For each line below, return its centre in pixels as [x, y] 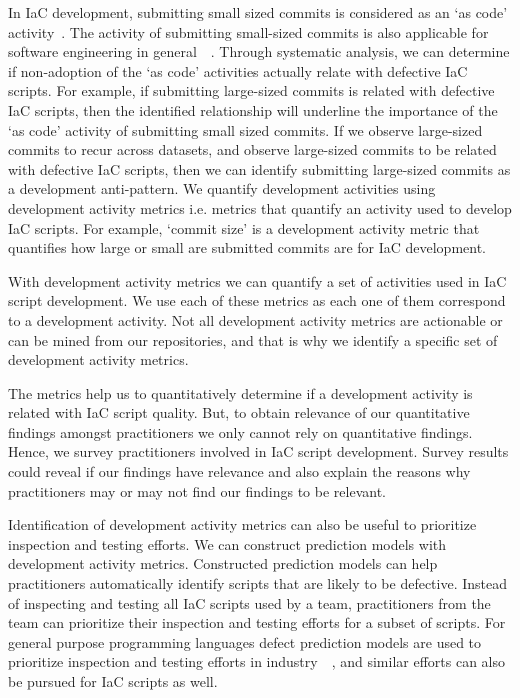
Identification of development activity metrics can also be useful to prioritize [242, 524]
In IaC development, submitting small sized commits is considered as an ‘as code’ [258, 12]
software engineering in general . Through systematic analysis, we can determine [259, 51]
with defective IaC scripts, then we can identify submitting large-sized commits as [259, 168]
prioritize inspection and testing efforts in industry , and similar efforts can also [257, 661]
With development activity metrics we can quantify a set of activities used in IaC [257, 280]
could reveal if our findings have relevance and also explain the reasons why [239, 471]
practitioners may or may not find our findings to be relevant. [197, 490]
